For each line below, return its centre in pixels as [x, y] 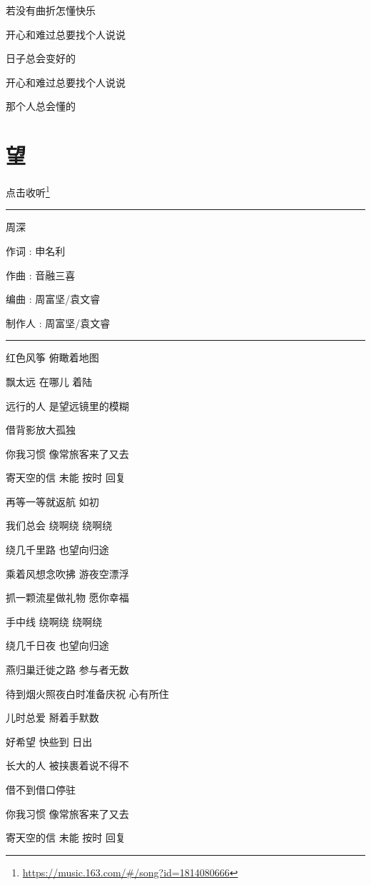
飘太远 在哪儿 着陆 [49, 381]
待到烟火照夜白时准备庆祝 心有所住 [87, 693]
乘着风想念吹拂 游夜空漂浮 [67, 573]
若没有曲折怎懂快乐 [51, 10]
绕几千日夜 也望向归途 [57, 645]
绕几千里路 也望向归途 [57, 550]
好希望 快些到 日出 [49, 741]
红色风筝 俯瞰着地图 [52, 357]
